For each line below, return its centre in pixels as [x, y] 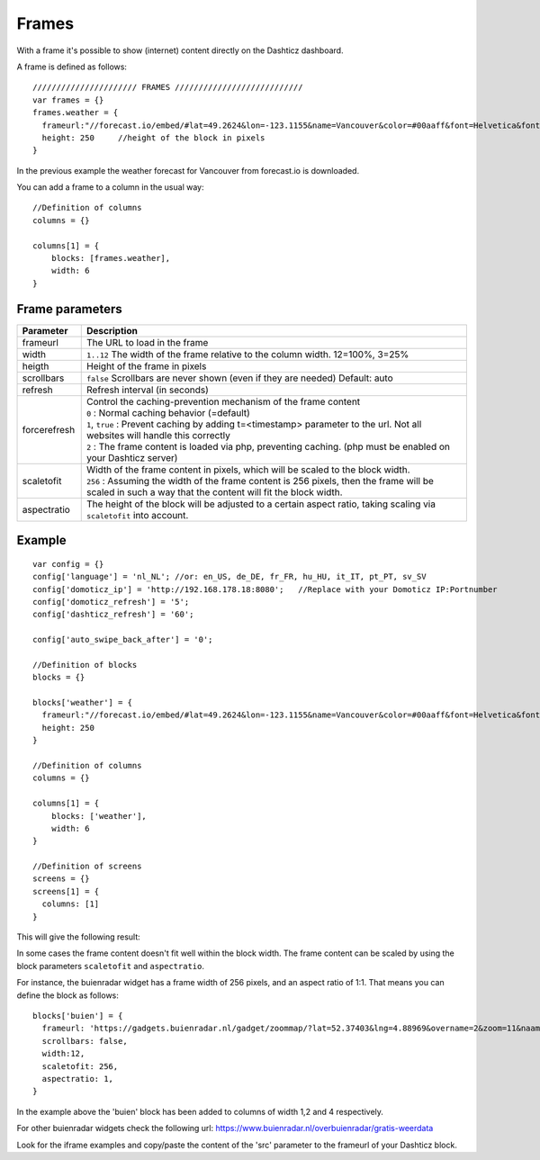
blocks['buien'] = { [78, 1016]
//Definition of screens [87, 867]
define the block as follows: [67, 995]
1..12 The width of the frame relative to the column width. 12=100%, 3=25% [247, 354]
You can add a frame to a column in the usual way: [110, 187]
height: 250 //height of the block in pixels [153, 138]
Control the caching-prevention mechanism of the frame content [223, 401]
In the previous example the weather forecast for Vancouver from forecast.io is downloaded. [188, 170]
